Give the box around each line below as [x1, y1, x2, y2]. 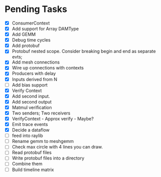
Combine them [11, 161, 43, 167]
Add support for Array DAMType [11, 26, 79, 31]
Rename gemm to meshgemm [11, 138, 74, 144]
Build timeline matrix [11, 166, 54, 172]
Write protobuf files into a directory [11, 155, 84, 161]
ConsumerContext [11, 20, 50, 26]
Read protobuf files [11, 149, 52, 155]
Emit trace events [11, 121, 48, 127]
